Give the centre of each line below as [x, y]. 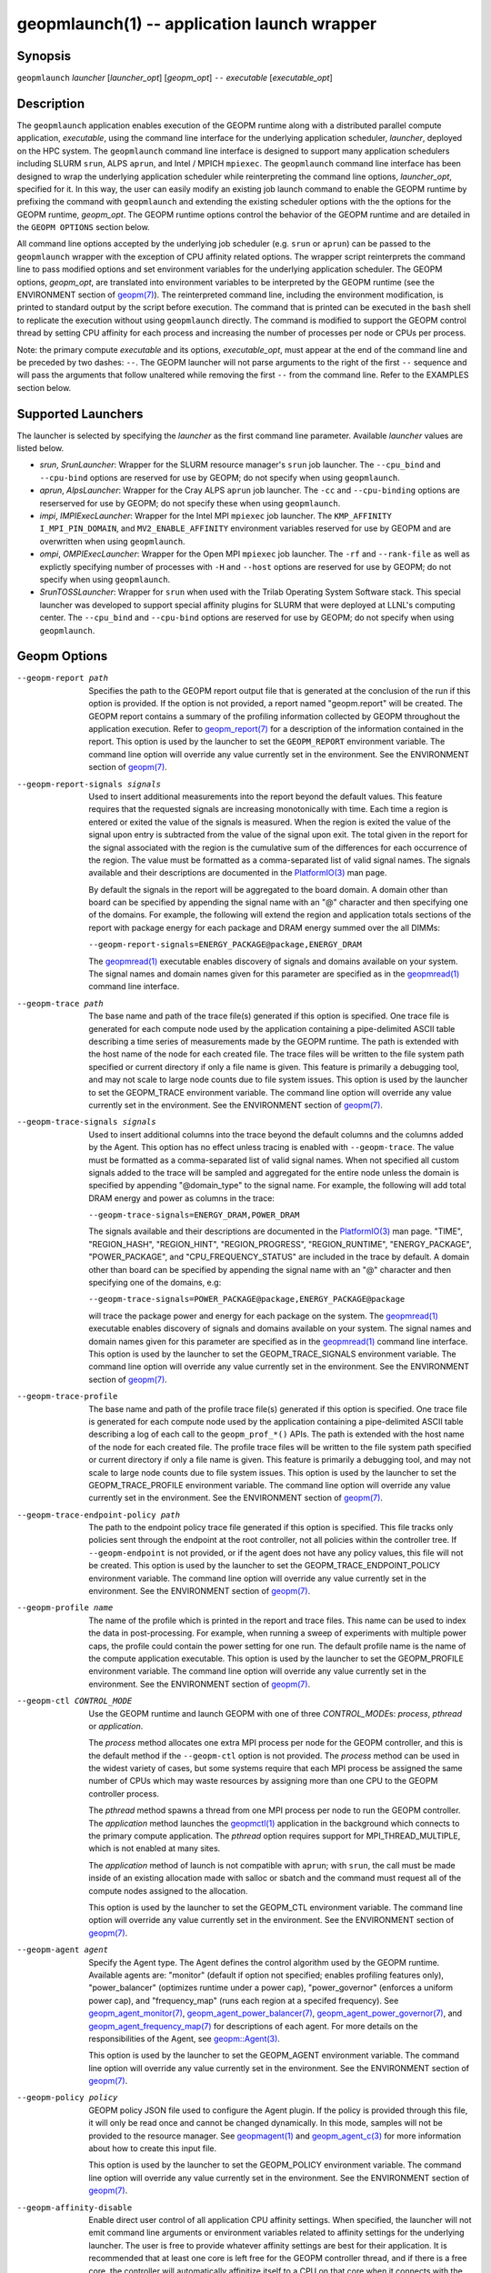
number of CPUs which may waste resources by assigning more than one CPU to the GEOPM [263, 1781]
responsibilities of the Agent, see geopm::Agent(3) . [185, 2038]
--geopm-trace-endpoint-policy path [99, 1515]
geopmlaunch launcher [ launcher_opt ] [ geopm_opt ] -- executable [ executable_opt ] [175, 78]
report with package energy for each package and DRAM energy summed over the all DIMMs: [265, 927]
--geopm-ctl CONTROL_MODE [75, 1701]
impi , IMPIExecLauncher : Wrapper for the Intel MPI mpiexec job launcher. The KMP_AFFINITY [216, 516]
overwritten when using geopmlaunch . [112, 541]
